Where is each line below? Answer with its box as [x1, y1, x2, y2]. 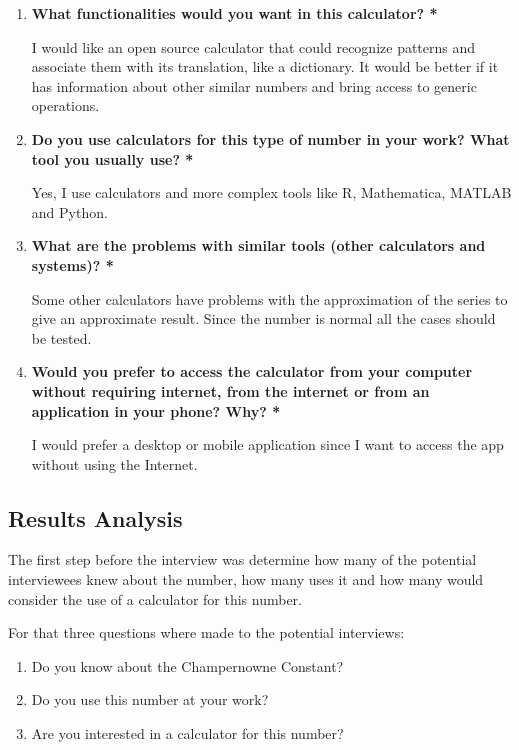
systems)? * [31, 254, 114, 275]
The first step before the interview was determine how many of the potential [8, 549, 477, 570]
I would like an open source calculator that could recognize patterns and [31, 36, 476, 57]
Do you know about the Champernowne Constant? [31, 655, 344, 676]
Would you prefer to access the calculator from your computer [31, 361, 473, 382]
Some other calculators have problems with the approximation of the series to [31, 288, 508, 309]
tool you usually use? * [31, 148, 194, 169]
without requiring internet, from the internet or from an [31, 380, 430, 401]
